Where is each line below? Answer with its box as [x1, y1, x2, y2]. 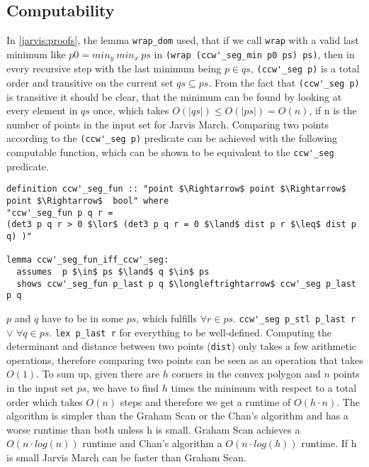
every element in [6, 103, 78, 118]
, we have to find [86, 380, 159, 395]
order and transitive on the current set [6, 75, 174, 89]
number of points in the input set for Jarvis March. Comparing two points [6, 116, 329, 131]
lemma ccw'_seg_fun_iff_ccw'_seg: [6, 255, 169, 265]
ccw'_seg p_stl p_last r [239, 314, 356, 324]
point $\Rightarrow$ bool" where [6, 195, 169, 206]
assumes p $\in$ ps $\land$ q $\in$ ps [16, 266, 210, 277]
